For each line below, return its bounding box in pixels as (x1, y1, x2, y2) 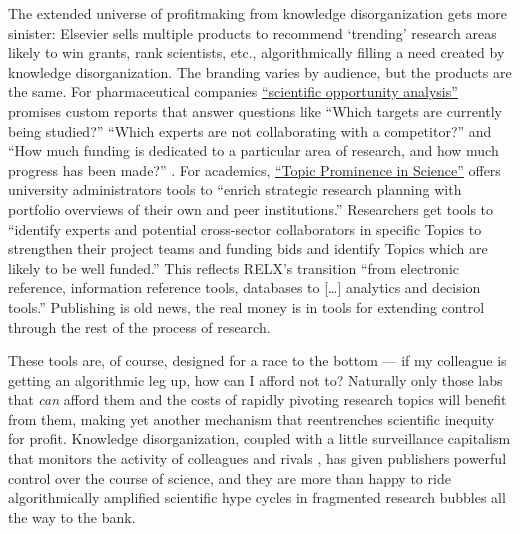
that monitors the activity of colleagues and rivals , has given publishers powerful (8, 448, 507, 469)
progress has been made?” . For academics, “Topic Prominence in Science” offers (8, 159, 501, 180)
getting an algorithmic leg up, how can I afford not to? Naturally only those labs (8, 369, 503, 390)
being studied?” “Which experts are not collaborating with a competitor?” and (8, 120, 492, 141)
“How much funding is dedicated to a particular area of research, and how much (8, 140, 499, 161)
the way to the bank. (8, 506, 136, 527)
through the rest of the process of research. (8, 316, 271, 337)
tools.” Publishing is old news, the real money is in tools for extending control (8, 296, 485, 317)
